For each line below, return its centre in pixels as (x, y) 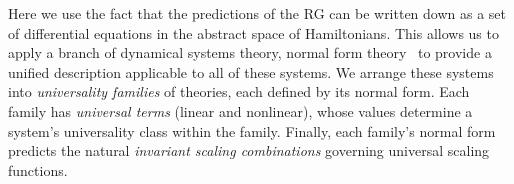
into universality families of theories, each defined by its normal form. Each (239, 91)
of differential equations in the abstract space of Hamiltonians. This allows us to (253, 32)
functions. (38, 169)
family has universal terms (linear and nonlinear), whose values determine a (240, 110)
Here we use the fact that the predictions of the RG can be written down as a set (257, 13)
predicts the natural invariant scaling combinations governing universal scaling (249, 150)
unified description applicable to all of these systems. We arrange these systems (251, 71)
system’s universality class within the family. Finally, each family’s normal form (252, 130)
